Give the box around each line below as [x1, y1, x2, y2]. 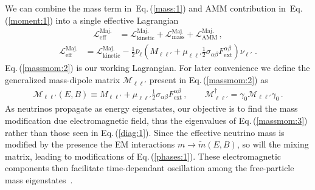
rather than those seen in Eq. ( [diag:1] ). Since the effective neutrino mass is [5, 126, 285, 138]
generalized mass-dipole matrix [5, 73, 120, 86]
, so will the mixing [237, 138, 309, 151]
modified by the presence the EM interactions [5, 138, 175, 151]
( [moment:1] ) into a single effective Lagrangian [5, 13, 179, 26]
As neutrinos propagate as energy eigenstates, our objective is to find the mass [5, 102, 298, 115]
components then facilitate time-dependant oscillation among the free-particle [5, 161, 294, 174]
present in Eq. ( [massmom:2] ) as [149, 73, 268, 86]
